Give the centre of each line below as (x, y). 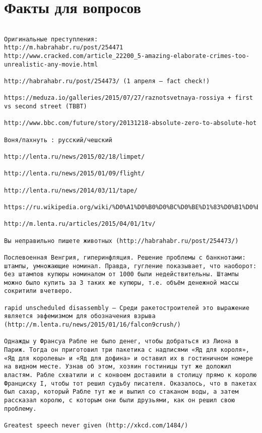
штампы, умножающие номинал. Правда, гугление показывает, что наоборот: (130, 266)
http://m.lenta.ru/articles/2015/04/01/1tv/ (80, 224)
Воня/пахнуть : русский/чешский (58, 140)
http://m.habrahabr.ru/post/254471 (64, 48)
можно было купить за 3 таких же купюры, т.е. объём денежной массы (121, 283)
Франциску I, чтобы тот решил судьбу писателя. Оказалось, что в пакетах (130, 383)
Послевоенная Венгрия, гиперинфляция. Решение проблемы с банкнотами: (125, 257)
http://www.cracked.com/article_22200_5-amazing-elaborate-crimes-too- (127, 56)
